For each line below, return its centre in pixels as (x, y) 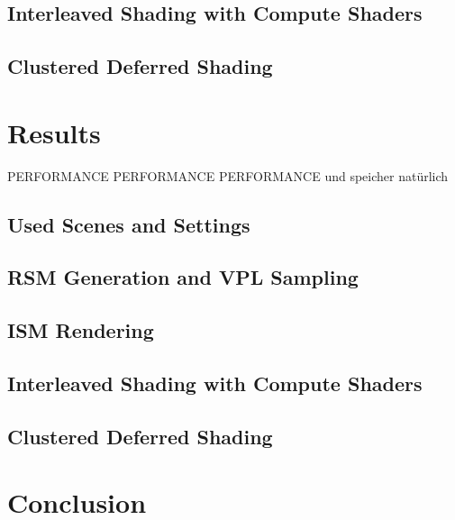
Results (54, 132)
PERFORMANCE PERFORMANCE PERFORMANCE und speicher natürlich (228, 175)
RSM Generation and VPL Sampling (183, 277)
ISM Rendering (81, 330)
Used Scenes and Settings (129, 224)
